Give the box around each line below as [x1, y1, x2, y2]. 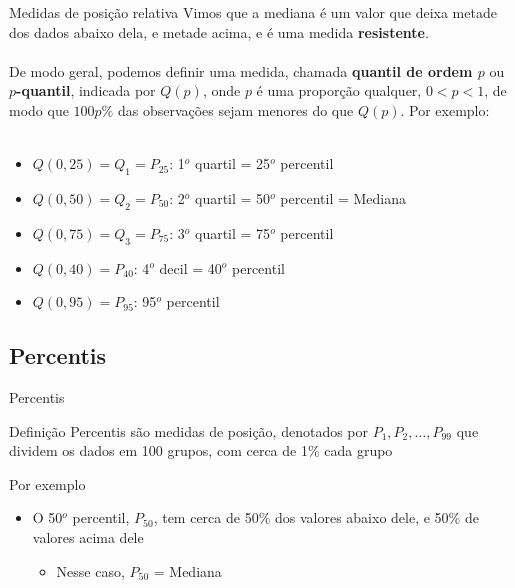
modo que [9, 99, 69, 120]
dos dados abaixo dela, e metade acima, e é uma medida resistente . [9, 21, 429, 42]
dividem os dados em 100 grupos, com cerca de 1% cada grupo [9, 440, 393, 461]
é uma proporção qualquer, [256, 80, 422, 101]
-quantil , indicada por [16, 80, 156, 101]
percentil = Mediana [280, 187, 406, 208]
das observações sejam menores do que [117, 99, 354, 120]
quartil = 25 [195, 153, 271, 174]
